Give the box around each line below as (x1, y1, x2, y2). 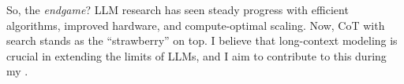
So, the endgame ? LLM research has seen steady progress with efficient (6, 2, 349, 17)
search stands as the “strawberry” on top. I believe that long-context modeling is (6, 32, 398, 49)
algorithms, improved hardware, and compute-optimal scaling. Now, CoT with (6, 16, 385, 33)
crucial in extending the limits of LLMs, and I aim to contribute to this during (6, 47, 387, 64)
